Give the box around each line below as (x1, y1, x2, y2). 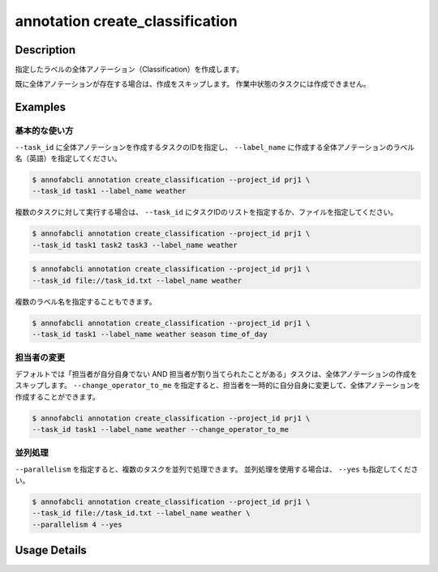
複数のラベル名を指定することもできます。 (15, 297, 157, 306)
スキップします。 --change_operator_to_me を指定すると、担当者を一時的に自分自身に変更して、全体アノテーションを (15, 381, 421, 391)
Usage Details (15, 544, 87, 557)
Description (15, 43, 76, 57)
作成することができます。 (15, 391, 101, 401)
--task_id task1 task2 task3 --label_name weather (32, 240, 238, 250)
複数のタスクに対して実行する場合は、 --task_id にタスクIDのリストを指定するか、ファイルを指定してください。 (15, 207, 398, 217)
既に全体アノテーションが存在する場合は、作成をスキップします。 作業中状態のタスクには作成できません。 (15, 79, 371, 89)
